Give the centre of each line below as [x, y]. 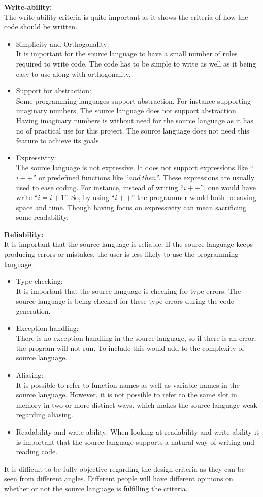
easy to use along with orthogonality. [73, 73]
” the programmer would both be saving [194, 197]
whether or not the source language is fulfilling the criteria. [96, 488]
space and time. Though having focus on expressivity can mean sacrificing [131, 207]
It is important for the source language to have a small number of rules [127, 54]
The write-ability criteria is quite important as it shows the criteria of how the [126, 16]
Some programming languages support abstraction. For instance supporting [133, 100]
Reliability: [24, 234]
